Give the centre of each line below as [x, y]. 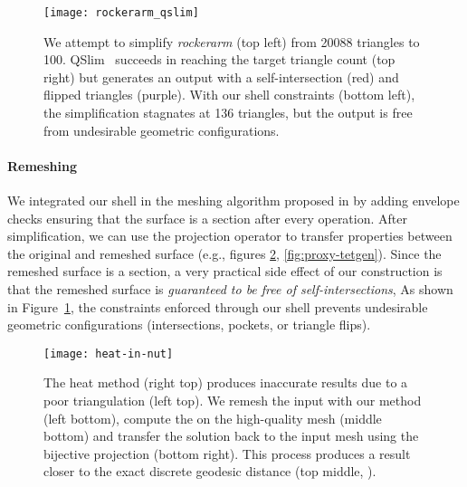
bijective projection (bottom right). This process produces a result [227, 453]
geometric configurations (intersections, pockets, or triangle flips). [189, 325]
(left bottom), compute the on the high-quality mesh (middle [213, 418]
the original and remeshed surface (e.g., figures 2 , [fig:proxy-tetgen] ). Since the [224, 253]
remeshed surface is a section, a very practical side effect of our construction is [225, 271]
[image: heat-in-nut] [109, 353]
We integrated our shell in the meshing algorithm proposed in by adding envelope [233, 201]
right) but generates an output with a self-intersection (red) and [221, 76]
